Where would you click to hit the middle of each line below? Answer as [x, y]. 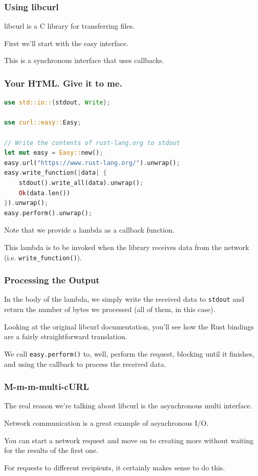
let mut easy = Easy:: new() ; [54, 153]
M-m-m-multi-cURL [47, 387]
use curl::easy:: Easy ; [43, 123]
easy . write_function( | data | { [56, 173]
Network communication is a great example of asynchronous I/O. [106, 422]
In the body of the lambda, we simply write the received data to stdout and [124, 299]
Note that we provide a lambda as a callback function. [89, 230]
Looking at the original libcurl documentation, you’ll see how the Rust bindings [129, 326]
